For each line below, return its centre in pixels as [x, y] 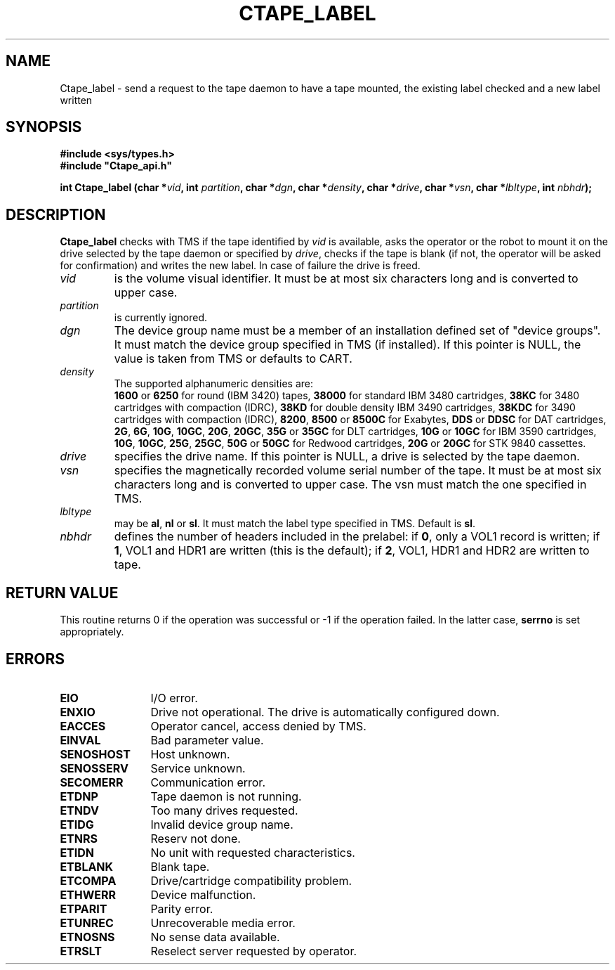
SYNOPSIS [44, 127]
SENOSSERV [94, 768]
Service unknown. [198, 768]
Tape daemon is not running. [226, 796]
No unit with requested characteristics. [253, 852]
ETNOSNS [87, 937]
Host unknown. [190, 754]
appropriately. [92, 632]
